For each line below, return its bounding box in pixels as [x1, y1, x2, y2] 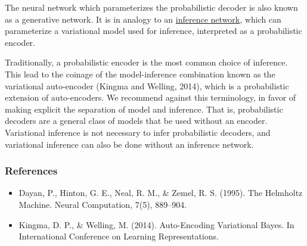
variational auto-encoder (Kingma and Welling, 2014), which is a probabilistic [5, 79, 289, 92]
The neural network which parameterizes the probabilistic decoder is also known [5, 1, 298, 13]
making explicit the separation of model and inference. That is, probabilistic [5, 102, 283, 115]
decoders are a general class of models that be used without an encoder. [5, 114, 268, 127]
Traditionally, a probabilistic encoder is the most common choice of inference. [5, 56, 288, 68]
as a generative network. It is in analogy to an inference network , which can [5, 13, 281, 25]
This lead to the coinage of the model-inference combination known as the [5, 67, 275, 80]
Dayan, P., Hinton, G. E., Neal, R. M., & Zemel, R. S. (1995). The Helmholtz [18, 186, 303, 199]
